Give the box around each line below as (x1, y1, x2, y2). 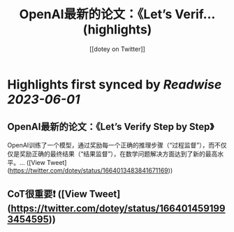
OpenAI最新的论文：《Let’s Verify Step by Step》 (7, 121, 214, 133)
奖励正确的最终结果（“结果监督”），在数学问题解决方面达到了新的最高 (19, 150, 218, 158)
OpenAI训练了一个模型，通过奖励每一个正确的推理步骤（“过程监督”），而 (7, 140, 215, 149)
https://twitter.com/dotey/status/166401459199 (10, 203, 226, 215)
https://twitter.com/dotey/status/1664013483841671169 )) (9, 166, 173, 175)
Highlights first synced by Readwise (7, 76, 222, 92)
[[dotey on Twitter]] (89, 45, 145, 53)
